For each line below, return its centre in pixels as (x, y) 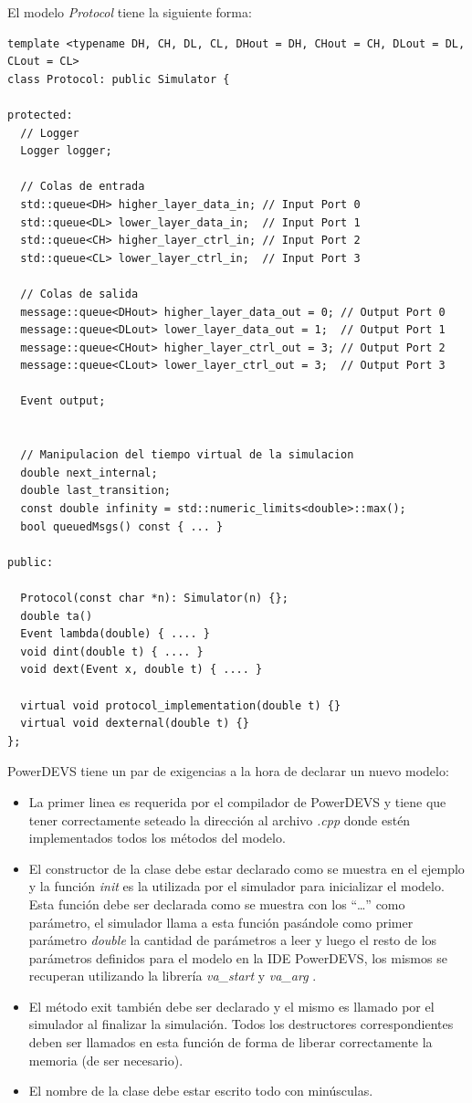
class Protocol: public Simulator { (119, 79)
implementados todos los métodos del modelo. (157, 838)
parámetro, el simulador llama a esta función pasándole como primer (221, 922)
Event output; (63, 401)
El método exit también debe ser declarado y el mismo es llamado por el (231, 1006)
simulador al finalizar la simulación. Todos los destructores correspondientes (241, 1024)
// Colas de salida (79, 294)
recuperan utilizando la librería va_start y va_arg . (173, 976)
